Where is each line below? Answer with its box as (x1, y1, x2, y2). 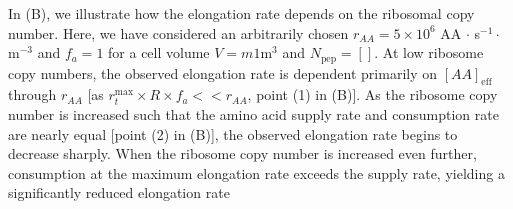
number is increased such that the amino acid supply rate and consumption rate (8, 104, 499, 125)
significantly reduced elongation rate (8, 182, 230, 203)
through (8, 84, 57, 105)
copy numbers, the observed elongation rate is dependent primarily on (8, 62, 438, 83)
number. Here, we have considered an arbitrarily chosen (8, 22, 349, 43)
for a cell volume (108, 42, 210, 63)
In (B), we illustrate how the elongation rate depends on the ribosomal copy (8, 3, 475, 23)
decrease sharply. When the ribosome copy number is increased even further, (8, 143, 477, 164)
